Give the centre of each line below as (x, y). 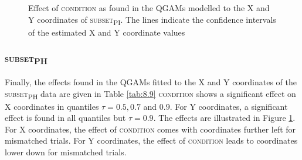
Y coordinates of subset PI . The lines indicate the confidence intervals (152, 20)
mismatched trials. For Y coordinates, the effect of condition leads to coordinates (151, 140)
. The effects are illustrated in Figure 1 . (224, 118)
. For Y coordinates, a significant (229, 106)
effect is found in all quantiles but (65, 118)
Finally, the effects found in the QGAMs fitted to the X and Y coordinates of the (151, 81)
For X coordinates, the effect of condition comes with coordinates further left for (150, 129)
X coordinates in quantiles (52, 106)
